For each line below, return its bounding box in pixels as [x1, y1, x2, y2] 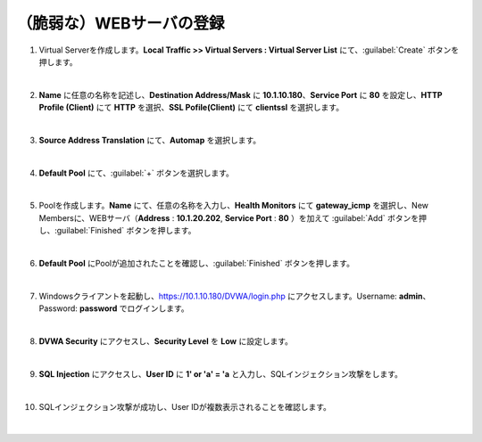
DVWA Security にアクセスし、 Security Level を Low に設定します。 [38, 335, 294, 347]
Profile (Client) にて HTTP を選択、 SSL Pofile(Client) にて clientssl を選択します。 [38, 102, 344, 113]
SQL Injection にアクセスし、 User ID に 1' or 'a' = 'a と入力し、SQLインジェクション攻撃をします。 [38, 368, 403, 379]
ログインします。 [126, 303, 189, 314]
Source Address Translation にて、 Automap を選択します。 [38, 135, 262, 145]
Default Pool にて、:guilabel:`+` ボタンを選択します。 [38, 168, 234, 178]
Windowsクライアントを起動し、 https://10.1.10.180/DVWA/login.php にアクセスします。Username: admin [38, 291, 423, 301]
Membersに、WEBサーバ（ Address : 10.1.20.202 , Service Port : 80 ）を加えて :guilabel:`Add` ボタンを [38, 212, 420, 223]
